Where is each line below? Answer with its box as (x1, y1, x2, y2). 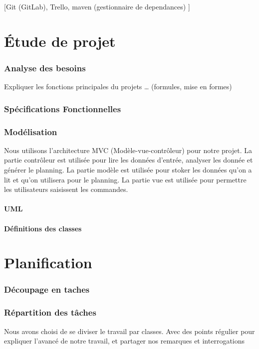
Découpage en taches (4, 283, 90, 296)
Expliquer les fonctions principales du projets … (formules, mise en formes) (4, 81, 232, 92)
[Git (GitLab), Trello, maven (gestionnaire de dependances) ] (4, 1, 190, 11)
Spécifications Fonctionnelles (4, 102, 121, 115)
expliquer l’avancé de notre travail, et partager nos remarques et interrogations (4, 336, 245, 346)
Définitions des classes (4, 223, 82, 233)
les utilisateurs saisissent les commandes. (4, 184, 128, 194)
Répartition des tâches (4, 306, 96, 319)
